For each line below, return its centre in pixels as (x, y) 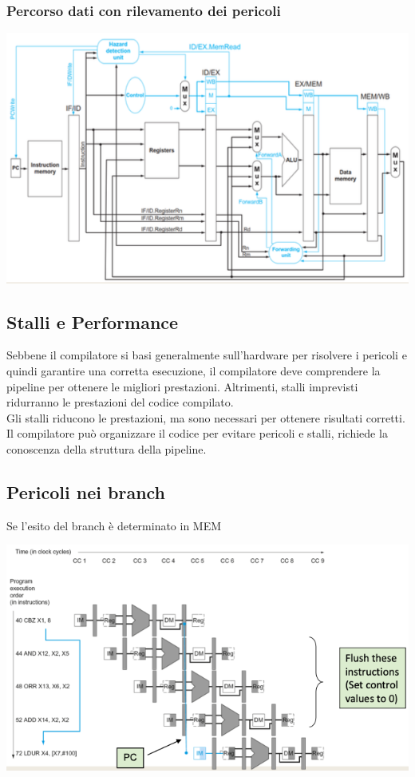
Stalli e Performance (93, 321)
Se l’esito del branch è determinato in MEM (114, 525)
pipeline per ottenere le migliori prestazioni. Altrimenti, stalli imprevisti (182, 386)
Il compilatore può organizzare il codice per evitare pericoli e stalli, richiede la (197, 433)
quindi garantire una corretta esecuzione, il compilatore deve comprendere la (194, 370)
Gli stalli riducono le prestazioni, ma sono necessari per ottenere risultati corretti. (206, 417)
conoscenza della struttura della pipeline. (107, 448)
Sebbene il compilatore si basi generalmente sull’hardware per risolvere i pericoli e (207, 355)
